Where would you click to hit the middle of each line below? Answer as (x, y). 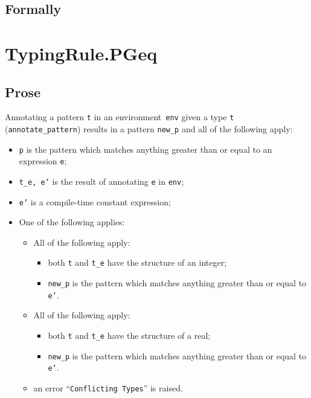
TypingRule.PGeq (81, 53)
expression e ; (43, 161)
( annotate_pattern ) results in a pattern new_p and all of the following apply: (149, 129)
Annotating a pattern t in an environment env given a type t (120, 117)
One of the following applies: (72, 222)
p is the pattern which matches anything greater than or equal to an (146, 149)
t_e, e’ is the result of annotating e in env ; (101, 181)
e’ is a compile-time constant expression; (95, 201)
